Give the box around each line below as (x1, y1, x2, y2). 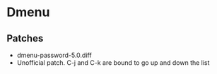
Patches (6, 32, 44, 44)
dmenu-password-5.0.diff (16, 51, 93, 59)
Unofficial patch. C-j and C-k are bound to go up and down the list (16, 58, 210, 67)
